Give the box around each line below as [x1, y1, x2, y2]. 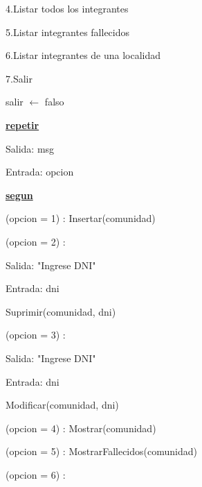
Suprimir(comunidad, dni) [6, 304, 116, 318]
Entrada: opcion [6, 164, 74, 179]
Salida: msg [6, 141, 55, 155]
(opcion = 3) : [6, 327, 66, 342]
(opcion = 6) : [6, 467, 66, 481]
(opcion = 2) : [6, 234, 66, 248]
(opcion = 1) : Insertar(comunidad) [6, 211, 156, 225]
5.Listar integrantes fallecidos [6, 24, 130, 39]
